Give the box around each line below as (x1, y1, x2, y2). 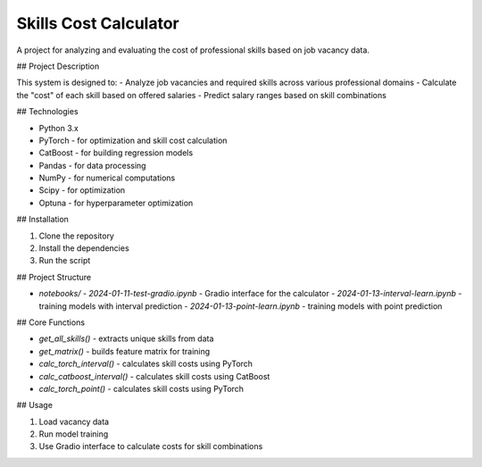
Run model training (38, 429, 109, 439)
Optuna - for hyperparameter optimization (38, 197, 194, 208)
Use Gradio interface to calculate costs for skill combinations (38, 441, 263, 452)
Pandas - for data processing (38, 160, 146, 171)
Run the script (38, 255, 91, 266)
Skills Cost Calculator (16, 13, 179, 33)
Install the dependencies (38, 243, 129, 254)
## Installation (16, 214, 69, 225)
